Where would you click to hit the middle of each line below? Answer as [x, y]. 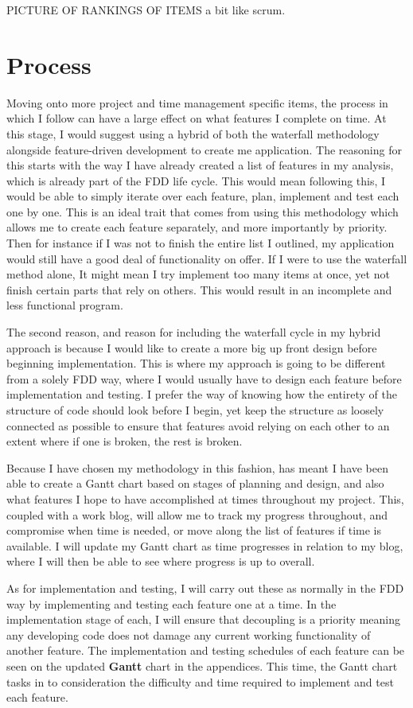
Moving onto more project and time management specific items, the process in [197, 102]
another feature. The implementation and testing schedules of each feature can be [206, 650]
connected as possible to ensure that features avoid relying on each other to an [198, 425]
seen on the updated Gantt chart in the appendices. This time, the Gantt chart [202, 665]
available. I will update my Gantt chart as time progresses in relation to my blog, [205, 545]
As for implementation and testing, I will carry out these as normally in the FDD [205, 587]
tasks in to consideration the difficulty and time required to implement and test [200, 681]
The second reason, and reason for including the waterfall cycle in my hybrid [194, 332]
